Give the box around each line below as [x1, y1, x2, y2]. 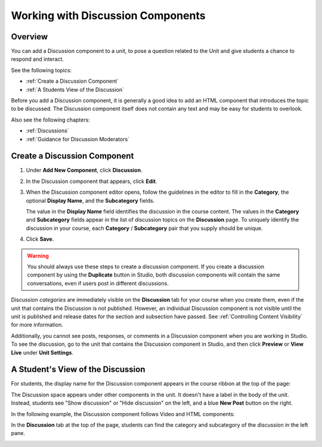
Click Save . [26, 235, 54, 243]
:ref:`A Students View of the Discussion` [26, 86, 125, 93]
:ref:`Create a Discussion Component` [26, 77, 119, 85]
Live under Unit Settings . [11, 349, 74, 356]
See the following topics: [11, 66, 72, 74]
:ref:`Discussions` [26, 127, 69, 134]
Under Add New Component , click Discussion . [26, 167, 143, 174]
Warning [27, 252, 49, 259]
